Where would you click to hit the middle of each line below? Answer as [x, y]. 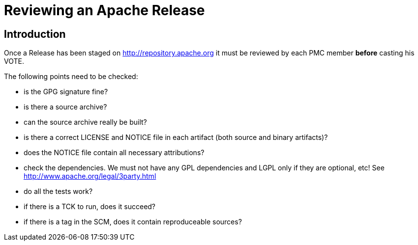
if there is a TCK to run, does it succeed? [90, 207]
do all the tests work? [58, 191]
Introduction [35, 34]
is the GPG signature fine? [66, 92]
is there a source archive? [65, 107]
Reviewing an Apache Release [104, 10]
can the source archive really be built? [85, 122]
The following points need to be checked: [71, 77]
